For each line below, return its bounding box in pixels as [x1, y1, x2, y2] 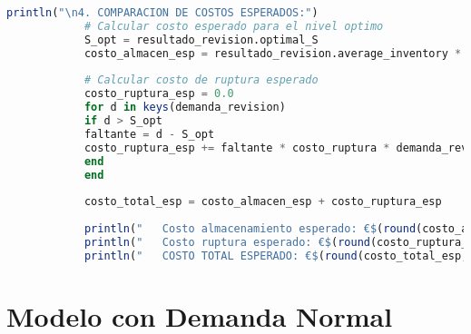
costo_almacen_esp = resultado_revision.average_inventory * [83, 46, 462, 60]
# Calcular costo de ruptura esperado [83, 74, 319, 87]
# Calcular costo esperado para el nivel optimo [83, 19, 384, 33]
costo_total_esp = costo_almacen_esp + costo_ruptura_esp [83, 195, 442, 209]
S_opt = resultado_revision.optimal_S [83, 33, 319, 46]
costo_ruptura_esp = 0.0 [83, 87, 234, 101]
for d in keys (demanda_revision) [83, 101, 286, 114]
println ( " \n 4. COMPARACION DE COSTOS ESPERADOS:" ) [6, 6, 319, 19]
